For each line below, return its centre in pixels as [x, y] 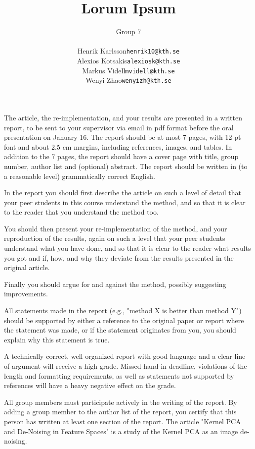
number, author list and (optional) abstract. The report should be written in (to [126, 166]
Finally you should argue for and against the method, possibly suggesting [115, 284]
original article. [27, 267]
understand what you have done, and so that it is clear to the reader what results [127, 248]
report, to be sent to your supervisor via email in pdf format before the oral [119, 127]
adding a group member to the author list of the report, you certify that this [120, 412]
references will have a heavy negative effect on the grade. [90, 385]
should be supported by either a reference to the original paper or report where [124, 320]
